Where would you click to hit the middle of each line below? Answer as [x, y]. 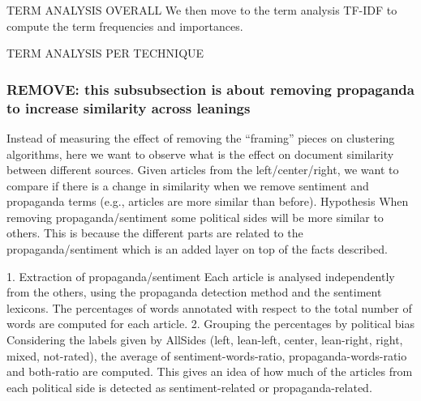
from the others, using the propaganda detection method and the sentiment [194, 292]
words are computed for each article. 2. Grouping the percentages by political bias [211, 324]
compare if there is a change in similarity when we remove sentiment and [188, 185]
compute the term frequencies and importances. [125, 26]
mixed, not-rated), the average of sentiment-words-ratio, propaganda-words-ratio [207, 355]
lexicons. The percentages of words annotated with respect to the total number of [209, 307]
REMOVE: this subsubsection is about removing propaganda [210, 89]
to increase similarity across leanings [129, 107]
